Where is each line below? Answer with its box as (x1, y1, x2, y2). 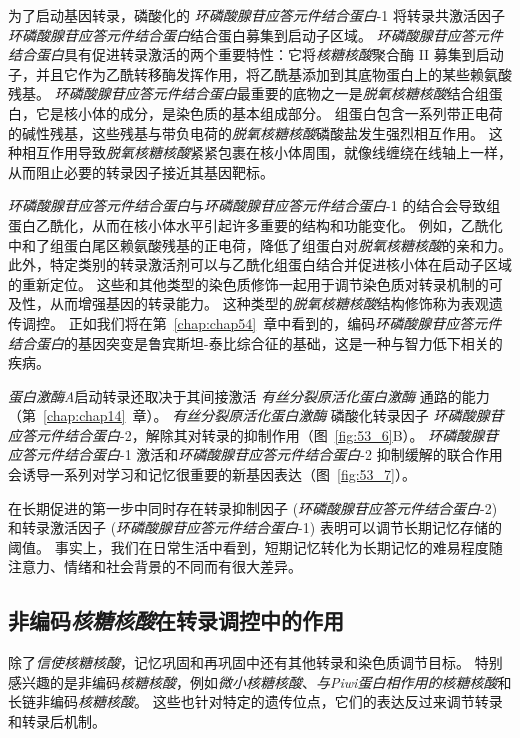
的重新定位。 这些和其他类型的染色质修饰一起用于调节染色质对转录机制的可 (8, 273, 503, 294)
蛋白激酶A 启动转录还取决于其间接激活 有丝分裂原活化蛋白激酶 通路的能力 (8, 385, 490, 406)
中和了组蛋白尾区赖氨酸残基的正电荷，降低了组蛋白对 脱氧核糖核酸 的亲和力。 (8, 234, 512, 255)
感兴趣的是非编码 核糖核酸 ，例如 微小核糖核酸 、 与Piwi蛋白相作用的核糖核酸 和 (8, 671, 512, 692)
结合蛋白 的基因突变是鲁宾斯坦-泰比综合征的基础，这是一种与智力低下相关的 (8, 332, 503, 353)
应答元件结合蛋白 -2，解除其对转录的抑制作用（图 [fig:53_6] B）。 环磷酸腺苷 (8, 424, 499, 445)
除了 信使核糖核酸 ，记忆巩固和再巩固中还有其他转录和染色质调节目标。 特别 (8, 652, 503, 673)
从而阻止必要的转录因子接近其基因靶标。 (8, 161, 274, 182)
